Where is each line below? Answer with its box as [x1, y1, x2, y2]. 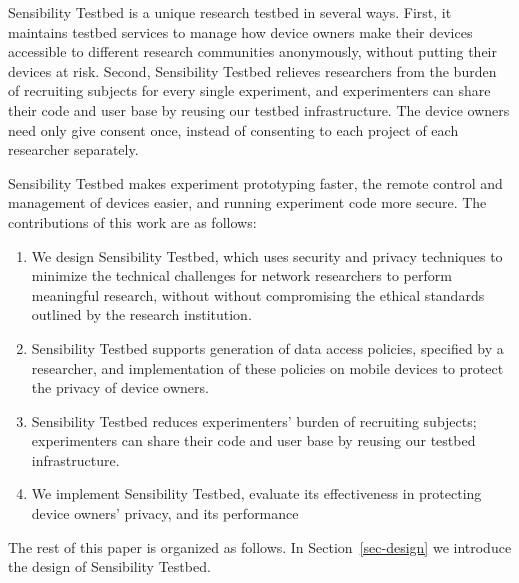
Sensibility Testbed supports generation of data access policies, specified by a [31, 337, 504, 358]
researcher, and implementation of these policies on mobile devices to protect [31, 357, 504, 378]
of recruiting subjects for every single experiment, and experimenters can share [8, 80, 491, 101]
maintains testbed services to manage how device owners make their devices [8, 21, 473, 42]
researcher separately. [8, 139, 139, 160]
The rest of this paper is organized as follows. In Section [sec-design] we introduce [8, 536, 512, 557]
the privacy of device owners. [31, 377, 209, 398]
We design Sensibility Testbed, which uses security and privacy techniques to [31, 245, 503, 266]
